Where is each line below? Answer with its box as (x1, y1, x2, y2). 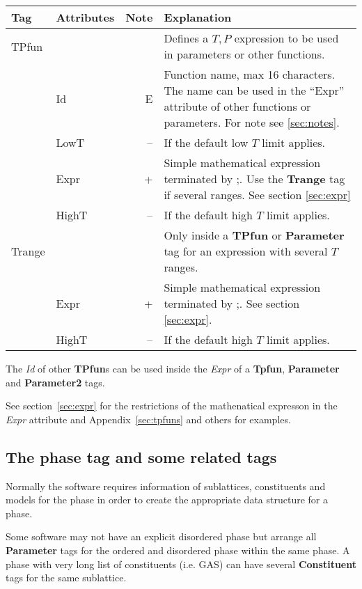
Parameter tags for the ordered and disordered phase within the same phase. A (6, 542, 350, 557)
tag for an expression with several (164, 243, 328, 259)
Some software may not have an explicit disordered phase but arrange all (6, 529, 317, 544)
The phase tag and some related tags (6, 446, 277, 467)
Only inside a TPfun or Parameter (164, 227, 345, 243)
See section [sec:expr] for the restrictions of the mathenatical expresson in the (6, 398, 338, 413)
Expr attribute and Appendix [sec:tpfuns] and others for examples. (6, 411, 291, 426)
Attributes (56, 9, 115, 25)
